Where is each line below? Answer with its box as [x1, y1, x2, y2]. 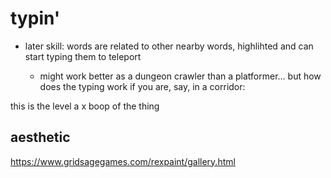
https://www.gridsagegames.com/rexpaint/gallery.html [10, 155, 236, 167]
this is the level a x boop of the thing [10, 100, 160, 112]
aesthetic [10, 129, 71, 146]
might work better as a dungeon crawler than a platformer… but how [39, 70, 322, 82]
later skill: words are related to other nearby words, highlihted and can [24, 40, 314, 52]
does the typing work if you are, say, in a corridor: [39, 80, 246, 92]
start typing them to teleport [24, 50, 142, 62]
